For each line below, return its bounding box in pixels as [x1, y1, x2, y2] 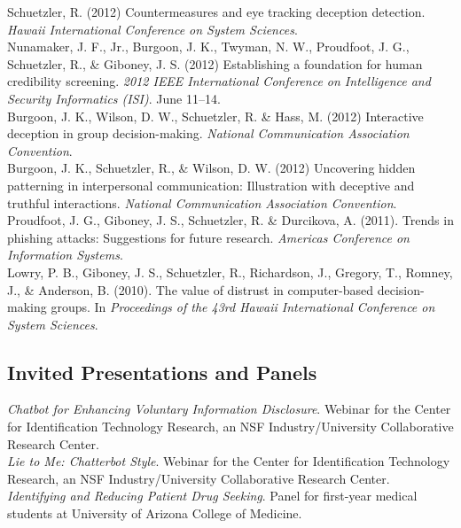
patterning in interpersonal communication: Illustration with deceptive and [7, 175, 415, 194]
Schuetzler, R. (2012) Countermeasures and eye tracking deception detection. [7, 3, 426, 20]
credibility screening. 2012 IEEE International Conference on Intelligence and [7, 72, 431, 90]
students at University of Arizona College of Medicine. [7, 504, 302, 523]
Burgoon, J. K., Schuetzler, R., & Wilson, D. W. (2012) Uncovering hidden [7, 159, 416, 177]
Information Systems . [7, 245, 123, 264]
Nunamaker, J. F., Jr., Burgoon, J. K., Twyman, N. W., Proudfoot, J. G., [7, 37, 410, 56]
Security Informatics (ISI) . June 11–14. [7, 89, 221, 107]
